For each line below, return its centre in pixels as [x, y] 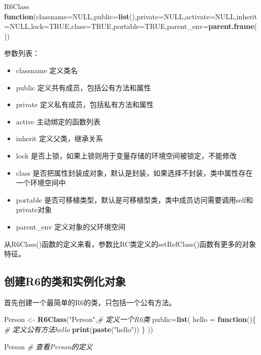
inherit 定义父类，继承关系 [59, 138]
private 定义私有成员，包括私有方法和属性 [85, 104]
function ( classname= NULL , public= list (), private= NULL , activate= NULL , [120, 16]
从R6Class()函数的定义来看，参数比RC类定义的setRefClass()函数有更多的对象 [130, 244]
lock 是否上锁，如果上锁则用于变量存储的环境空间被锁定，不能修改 [126, 155]
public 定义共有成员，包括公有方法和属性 [83, 87]
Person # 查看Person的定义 [48, 346]
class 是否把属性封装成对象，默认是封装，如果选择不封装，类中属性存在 [134, 172]
